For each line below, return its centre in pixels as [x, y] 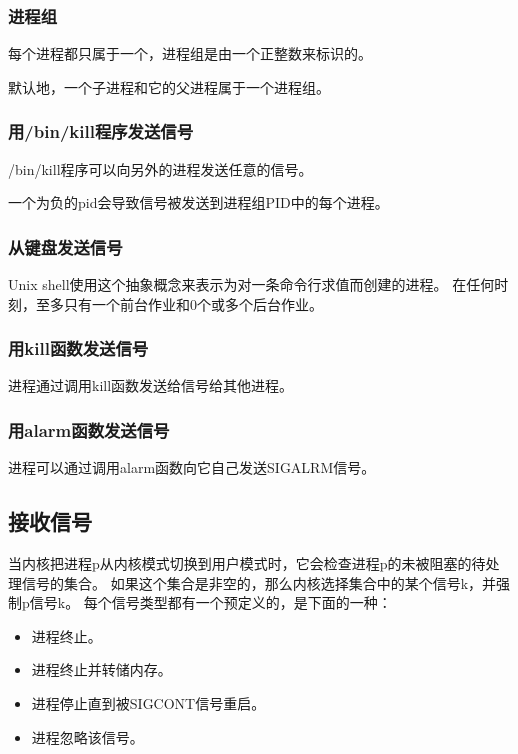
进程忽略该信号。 [87, 736]
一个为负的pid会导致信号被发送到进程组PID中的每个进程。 [198, 202]
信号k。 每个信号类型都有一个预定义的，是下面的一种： [210, 602]
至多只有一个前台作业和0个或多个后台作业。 [179, 303]
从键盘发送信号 [65, 246]
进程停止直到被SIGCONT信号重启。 [148, 703]
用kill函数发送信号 [78, 348]
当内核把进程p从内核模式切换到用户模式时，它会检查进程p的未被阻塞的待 [247, 563]
